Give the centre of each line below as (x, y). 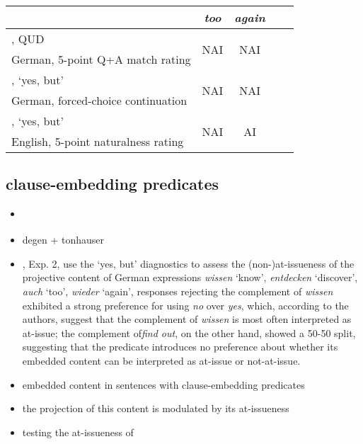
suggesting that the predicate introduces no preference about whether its (180, 347)
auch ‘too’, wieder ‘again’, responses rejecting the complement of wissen (178, 291)
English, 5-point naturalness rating (98, 141)
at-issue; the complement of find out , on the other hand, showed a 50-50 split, (189, 332)
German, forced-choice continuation (99, 100)
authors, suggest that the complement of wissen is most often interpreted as (187, 319)
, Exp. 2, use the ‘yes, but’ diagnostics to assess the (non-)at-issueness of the (188, 263)
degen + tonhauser (63, 240)
